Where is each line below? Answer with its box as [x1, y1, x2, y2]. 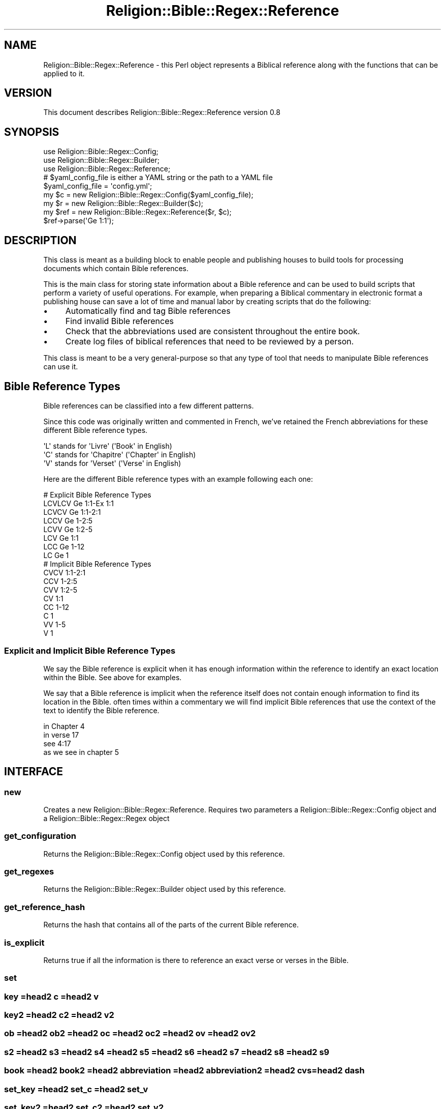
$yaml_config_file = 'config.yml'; [43, 182, 152, 191]
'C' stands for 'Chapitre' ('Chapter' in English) [43, 450, 196, 459]
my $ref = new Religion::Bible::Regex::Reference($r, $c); [43, 208, 232, 217]
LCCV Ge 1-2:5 [43, 516, 93, 525]
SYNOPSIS [4, 125, 59, 138]
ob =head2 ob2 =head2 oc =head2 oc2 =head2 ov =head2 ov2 [4, 1028, 256, 1039]
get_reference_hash [4, 901, 85, 912]
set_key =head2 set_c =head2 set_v [4, 1084, 148, 1094]
